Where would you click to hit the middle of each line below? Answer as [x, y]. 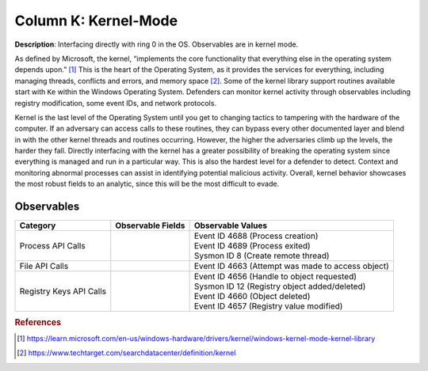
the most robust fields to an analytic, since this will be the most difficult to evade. [147, 184]
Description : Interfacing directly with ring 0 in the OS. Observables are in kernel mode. [157, 44]
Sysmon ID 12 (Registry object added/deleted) [280, 286]
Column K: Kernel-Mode [96, 21]
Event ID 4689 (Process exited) [252, 246]
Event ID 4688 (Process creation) [256, 236]
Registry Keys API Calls [63, 291]
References [38, 322]
